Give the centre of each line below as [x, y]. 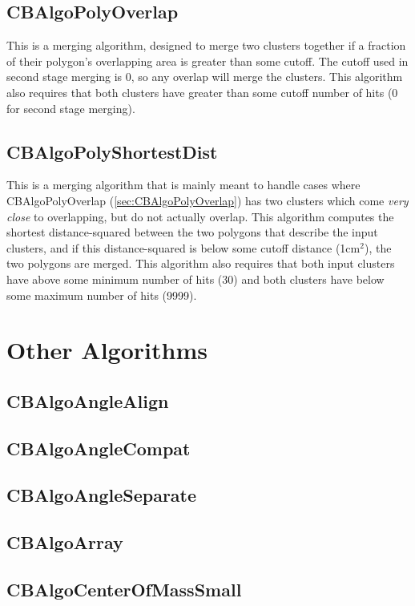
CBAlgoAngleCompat [99, 448]
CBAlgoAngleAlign [88, 400]
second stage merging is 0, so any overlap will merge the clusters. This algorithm [205, 77]
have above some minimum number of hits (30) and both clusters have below [195, 279]
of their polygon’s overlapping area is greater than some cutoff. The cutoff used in [207, 61]
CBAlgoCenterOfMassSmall [124, 590]
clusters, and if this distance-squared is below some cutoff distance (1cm [183, 247]
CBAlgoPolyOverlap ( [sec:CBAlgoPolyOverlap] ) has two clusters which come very [207, 200]
